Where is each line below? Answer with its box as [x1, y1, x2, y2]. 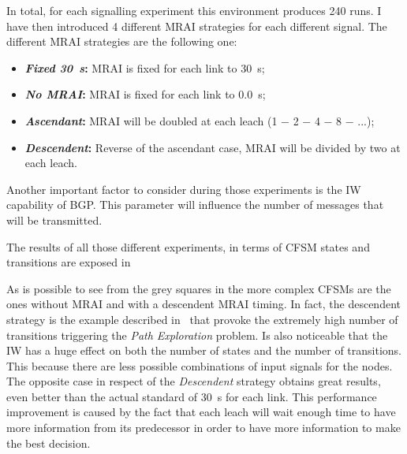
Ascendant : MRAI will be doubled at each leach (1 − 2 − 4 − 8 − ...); [24, 112, 375, 128]
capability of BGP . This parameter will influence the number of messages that [6, 196, 384, 213]
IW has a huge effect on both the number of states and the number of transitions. [6, 342, 401, 359]
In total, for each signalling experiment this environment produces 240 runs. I [6, 2, 382, 18]
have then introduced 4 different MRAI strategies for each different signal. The [6, 17, 387, 34]
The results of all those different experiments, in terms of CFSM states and [6, 238, 370, 255]
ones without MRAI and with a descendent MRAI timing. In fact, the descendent [6, 296, 401, 312]
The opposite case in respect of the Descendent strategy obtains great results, [6, 373, 381, 389]
